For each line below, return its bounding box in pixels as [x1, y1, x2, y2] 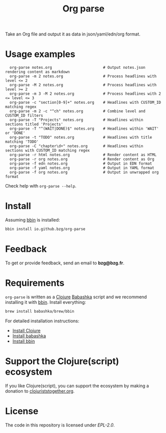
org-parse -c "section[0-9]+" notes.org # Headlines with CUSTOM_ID [9, 100, 162, 105]
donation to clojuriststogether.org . [5, 388, 75, 394]
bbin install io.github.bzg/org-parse [5, 226, 85, 232]
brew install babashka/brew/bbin [5, 309, 75, 314]
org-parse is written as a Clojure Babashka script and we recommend [5, 294, 147, 300]
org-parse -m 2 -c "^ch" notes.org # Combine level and [9, 109, 146, 114]
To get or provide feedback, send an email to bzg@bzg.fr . [5, 260, 125, 266]
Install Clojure [12, 327, 41, 333]
